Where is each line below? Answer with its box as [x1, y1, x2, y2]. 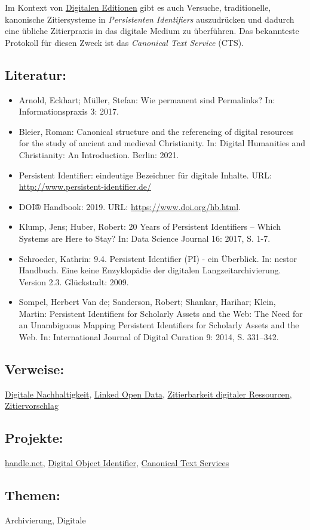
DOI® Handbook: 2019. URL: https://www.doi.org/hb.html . [19, 200, 241, 212]
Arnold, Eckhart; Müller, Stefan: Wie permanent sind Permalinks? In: [19, 93, 275, 106]
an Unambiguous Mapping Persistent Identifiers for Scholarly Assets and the [19, 319, 299, 331]
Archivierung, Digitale [5, 514, 86, 526]
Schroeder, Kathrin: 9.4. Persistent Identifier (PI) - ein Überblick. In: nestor [19, 252, 297, 264]
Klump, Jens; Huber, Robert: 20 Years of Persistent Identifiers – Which [19, 220, 281, 233]
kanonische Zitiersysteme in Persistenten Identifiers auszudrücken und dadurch [5, 13, 294, 25]
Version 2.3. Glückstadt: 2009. [19, 275, 129, 288]
